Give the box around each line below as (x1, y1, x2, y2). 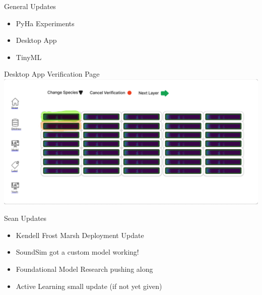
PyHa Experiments (16, 18, 75, 28)
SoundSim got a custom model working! (16, 247, 139, 257)
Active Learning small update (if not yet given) (16, 280, 162, 291)
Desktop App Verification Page (4, 69, 100, 79)
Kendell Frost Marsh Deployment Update (16, 229, 144, 240)
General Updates (4, 1, 56, 11)
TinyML (16, 51, 42, 62)
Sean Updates (4, 213, 47, 223)
